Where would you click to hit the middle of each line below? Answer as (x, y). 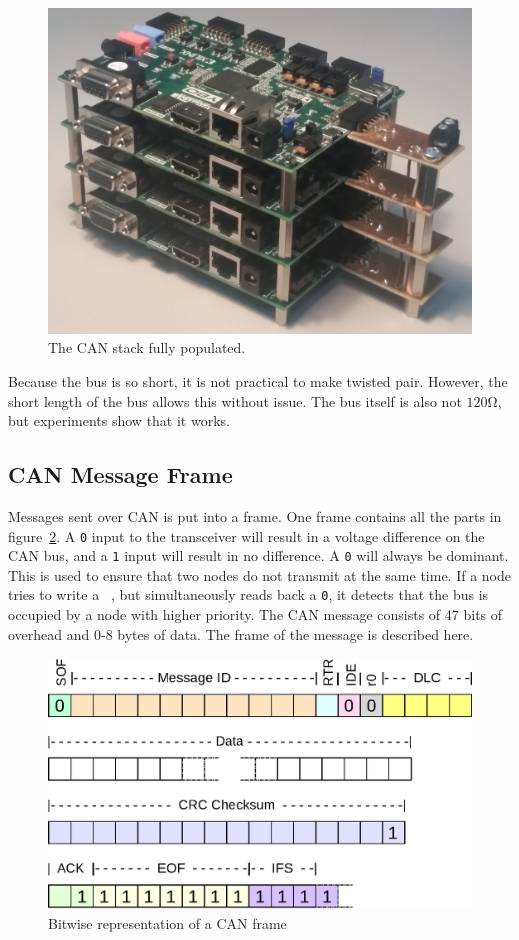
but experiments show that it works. (119, 420)
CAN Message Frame (120, 474)
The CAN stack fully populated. (147, 347)
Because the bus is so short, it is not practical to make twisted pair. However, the (258, 380)
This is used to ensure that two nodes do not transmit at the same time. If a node (260, 574)
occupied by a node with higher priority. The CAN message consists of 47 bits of (255, 614)
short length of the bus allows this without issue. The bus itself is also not (235, 400)
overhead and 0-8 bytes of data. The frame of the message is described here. (241, 633)
